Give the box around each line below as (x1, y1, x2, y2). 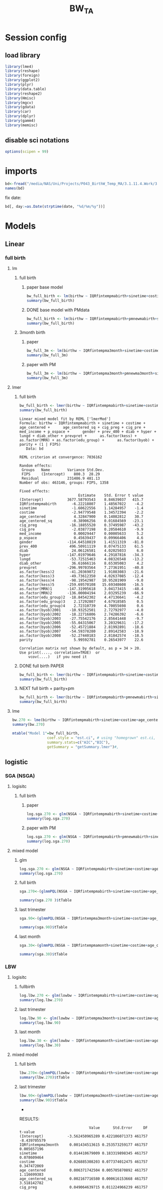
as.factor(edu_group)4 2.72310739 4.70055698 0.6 (19, 603, 144, 608)
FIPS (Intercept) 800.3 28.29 (21, 471, 100, 476)
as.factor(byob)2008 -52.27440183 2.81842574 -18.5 (19, 633, 144, 638)
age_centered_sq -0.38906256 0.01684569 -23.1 (19, 518, 144, 523)
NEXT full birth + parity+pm (19, 686, 74, 691)
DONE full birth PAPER (19, 663, 64, 669)
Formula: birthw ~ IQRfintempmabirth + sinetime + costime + (19, 420, 146, 425)
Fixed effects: (19, 488, 50, 493)
